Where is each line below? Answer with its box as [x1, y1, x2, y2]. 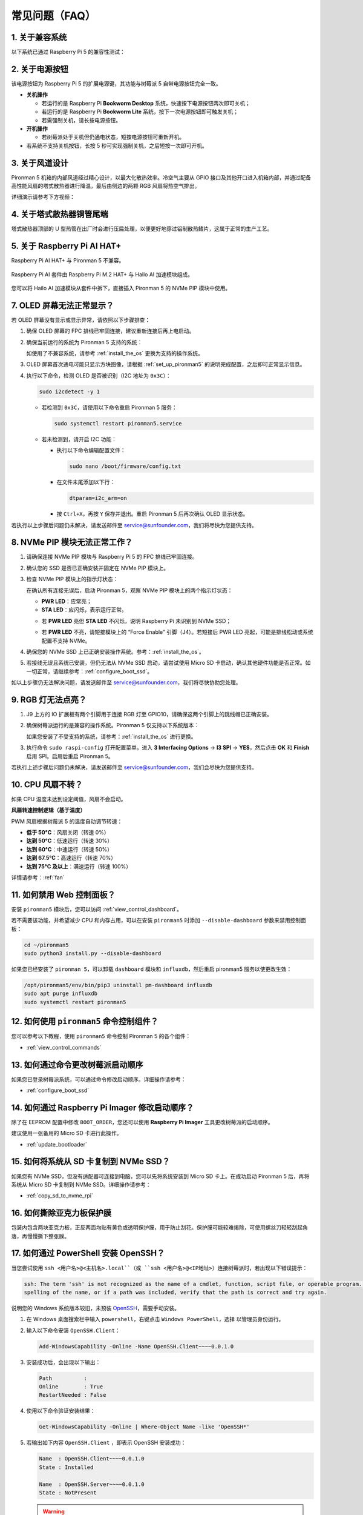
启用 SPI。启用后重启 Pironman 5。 [26, 752, 114, 760]
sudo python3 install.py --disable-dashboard [24, 950, 162, 957]
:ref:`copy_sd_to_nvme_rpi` [26, 1192, 94, 1199]
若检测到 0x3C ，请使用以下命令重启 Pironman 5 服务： [41, 404, 178, 411]
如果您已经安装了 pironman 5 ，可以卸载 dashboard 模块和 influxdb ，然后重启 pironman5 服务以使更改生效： [11, 965, 292, 973]
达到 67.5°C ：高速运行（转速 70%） [26, 854, 117, 862]
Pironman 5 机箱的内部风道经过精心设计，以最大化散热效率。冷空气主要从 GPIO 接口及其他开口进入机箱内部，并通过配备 [11, 173, 312, 181]
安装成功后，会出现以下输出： [26, 1358, 101, 1366]
